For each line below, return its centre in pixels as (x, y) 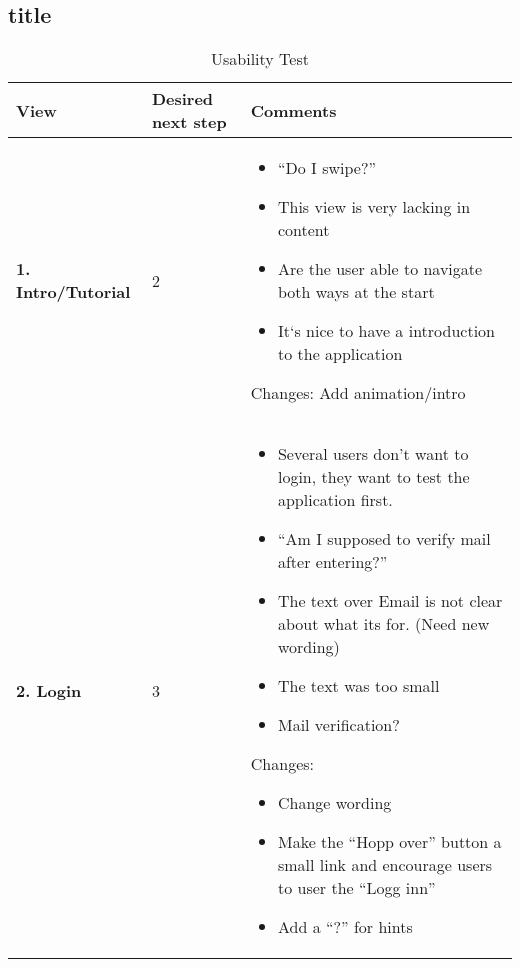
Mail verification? (338, 725)
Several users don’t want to (373, 454)
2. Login (49, 690)
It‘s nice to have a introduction (386, 331)
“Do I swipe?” (327, 168)
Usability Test (260, 59)
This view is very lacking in (374, 207)
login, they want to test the (373, 477)
